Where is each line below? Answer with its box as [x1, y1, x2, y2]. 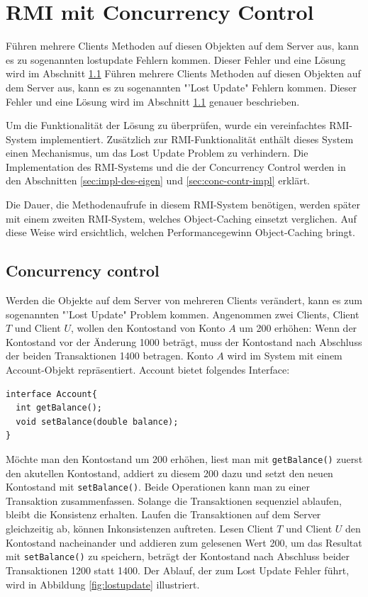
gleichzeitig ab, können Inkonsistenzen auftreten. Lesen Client [6, 521, 274, 536]
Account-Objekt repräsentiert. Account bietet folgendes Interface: [6, 362, 290, 377]
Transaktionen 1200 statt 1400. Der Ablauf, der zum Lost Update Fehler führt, [6, 562, 350, 577]
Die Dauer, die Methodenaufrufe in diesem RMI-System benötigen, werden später [6, 197, 360, 212]
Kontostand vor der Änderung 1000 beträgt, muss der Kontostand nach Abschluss [6, 334, 362, 349]
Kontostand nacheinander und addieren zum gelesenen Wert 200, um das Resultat [6, 535, 362, 549]
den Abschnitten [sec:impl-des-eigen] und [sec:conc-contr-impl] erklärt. [6, 173, 311, 188]
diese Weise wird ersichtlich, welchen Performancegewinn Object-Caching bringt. [6, 225, 355, 240]
